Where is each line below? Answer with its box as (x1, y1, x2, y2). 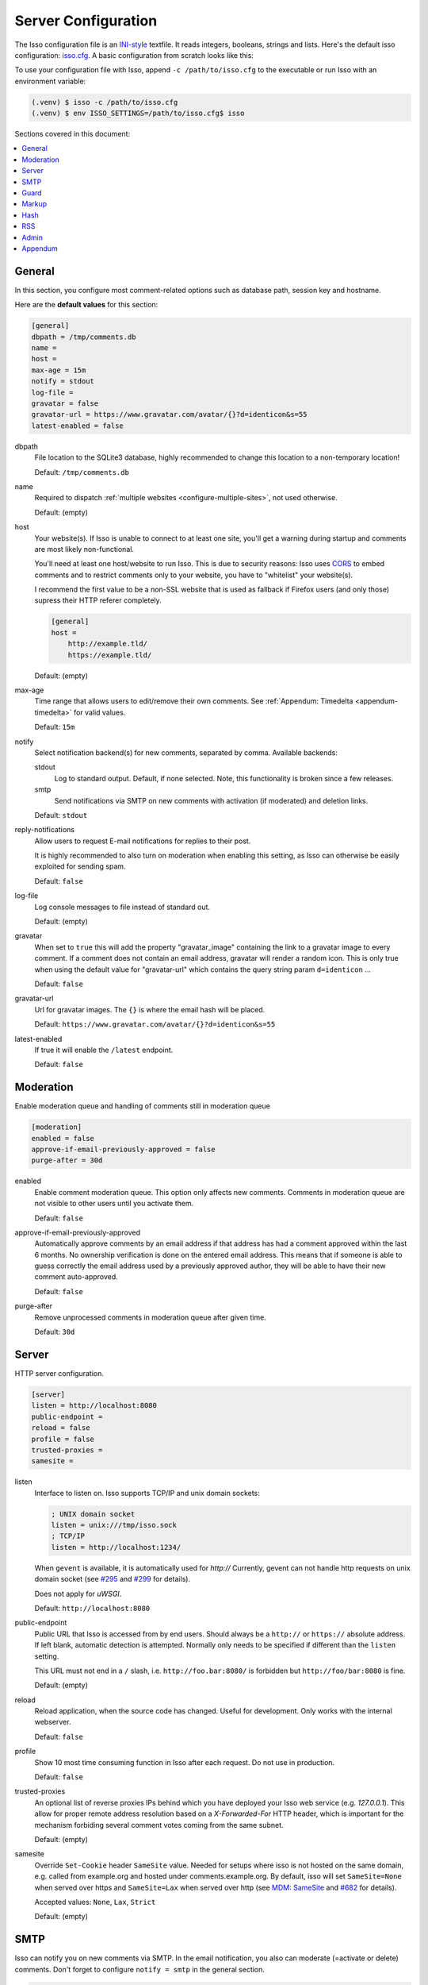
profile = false (31, 1434, 95, 1443)
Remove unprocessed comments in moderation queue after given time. (34, 1312, 267, 1322)
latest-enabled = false (31, 421, 124, 430)
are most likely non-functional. (34, 544, 135, 553)
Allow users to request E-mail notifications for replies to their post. (34, 836, 251, 846)
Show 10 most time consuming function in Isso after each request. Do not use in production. (34, 1757, 335, 1767)
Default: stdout (34, 810, 88, 819)
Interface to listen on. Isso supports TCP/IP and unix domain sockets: (34, 1488, 261, 1497)
